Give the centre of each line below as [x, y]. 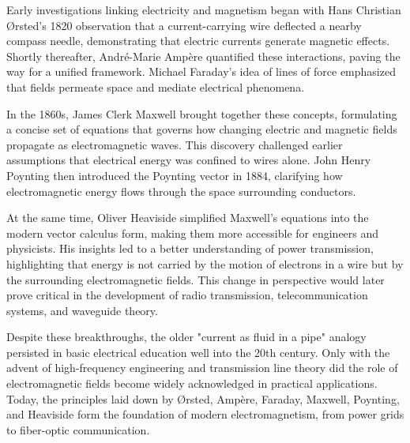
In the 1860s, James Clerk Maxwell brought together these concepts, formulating [202, 113]
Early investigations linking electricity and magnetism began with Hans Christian [204, 9]
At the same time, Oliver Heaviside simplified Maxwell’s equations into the [188, 218]
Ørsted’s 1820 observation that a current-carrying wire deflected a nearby [184, 25]
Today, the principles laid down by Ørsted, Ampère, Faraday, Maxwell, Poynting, [203, 398]
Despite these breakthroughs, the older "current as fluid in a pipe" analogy [186, 337]
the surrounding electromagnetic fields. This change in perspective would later [196, 279]
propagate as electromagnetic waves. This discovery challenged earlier [175, 144]
